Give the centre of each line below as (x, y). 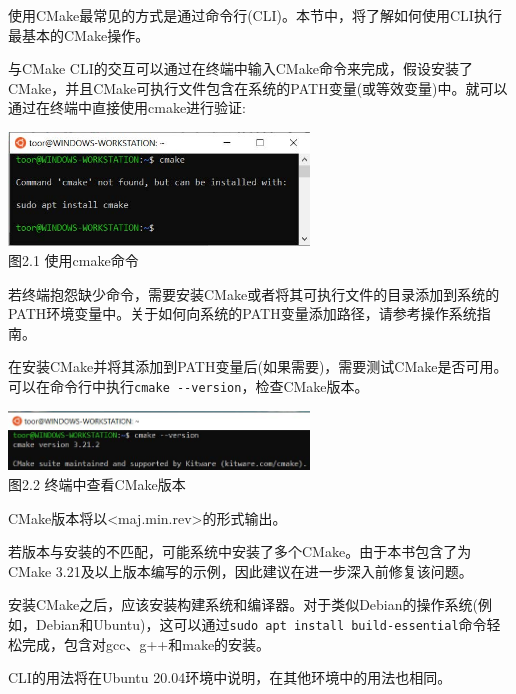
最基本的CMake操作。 (79, 34)
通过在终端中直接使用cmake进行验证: (127, 107)
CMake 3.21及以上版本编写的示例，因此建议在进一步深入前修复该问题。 (240, 570)
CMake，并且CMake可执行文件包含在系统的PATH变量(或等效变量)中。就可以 (258, 87)
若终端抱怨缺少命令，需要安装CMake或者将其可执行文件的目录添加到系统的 (254, 293)
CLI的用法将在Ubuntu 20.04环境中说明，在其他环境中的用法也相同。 (230, 677)
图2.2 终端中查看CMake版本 (97, 484)
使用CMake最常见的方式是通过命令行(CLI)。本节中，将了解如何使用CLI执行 (255, 15)
